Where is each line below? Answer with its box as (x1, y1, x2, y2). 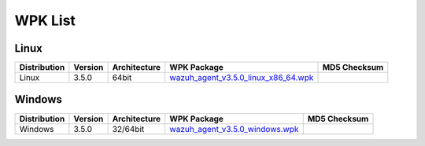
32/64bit (112, 123, 145, 134)
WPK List (14, 12, 76, 29)
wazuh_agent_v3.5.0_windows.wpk (169, 123, 299, 134)
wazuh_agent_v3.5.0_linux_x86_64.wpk (169, 72, 314, 83)
